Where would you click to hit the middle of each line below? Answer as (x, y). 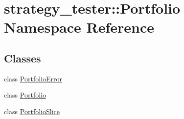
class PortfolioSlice (32, 111)
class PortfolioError (33, 78)
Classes (23, 58)
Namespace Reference (79, 27)
